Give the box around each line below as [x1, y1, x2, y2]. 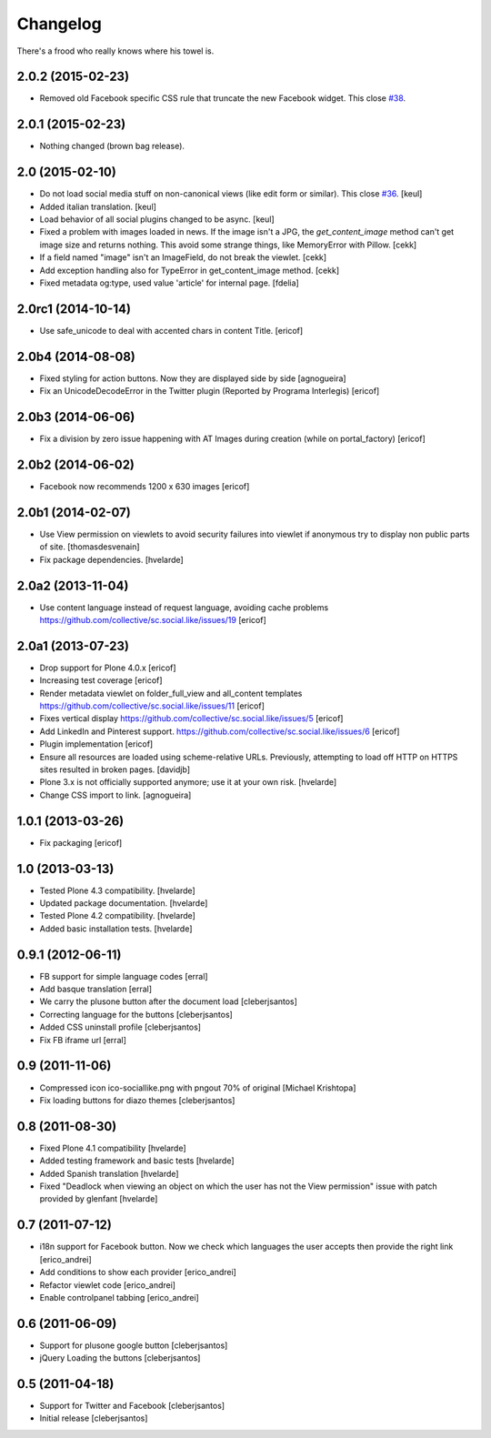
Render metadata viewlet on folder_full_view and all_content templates [39, 688, 303, 699]
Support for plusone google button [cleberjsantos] [39, 1340, 228, 1351]
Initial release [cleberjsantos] [39, 1413, 148, 1423]
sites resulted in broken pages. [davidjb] [39, 764, 191, 775]
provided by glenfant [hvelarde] [39, 1193, 158, 1204]
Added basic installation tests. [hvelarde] [39, 923, 193, 934]
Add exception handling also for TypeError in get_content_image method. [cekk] [39, 265, 340, 276]
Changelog [16, 14, 102, 34]
